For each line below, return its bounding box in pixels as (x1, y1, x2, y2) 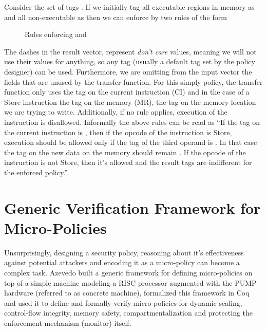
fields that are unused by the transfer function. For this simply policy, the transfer (4, 76, 263, 87)
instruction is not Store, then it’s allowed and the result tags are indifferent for (4, 157, 252, 168)
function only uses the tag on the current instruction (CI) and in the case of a (4, 86, 250, 97)
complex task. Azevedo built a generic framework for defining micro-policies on (4, 267, 253, 278)
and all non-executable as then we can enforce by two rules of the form (4, 11, 227, 22)
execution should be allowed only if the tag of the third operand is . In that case (4, 137, 257, 147)
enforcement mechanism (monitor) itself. (4, 317, 131, 328)
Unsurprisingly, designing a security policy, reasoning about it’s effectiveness (4, 247, 244, 257)
